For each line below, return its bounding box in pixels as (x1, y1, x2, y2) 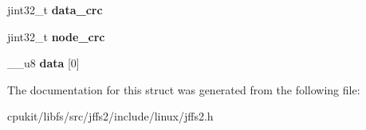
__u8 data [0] (7, 55, 80, 71)
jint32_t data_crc (7, 2, 103, 17)
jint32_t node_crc (7, 28, 105, 44)
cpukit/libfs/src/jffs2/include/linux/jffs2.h (7, 108, 214, 124)
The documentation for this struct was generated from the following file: (7, 81, 360, 97)
